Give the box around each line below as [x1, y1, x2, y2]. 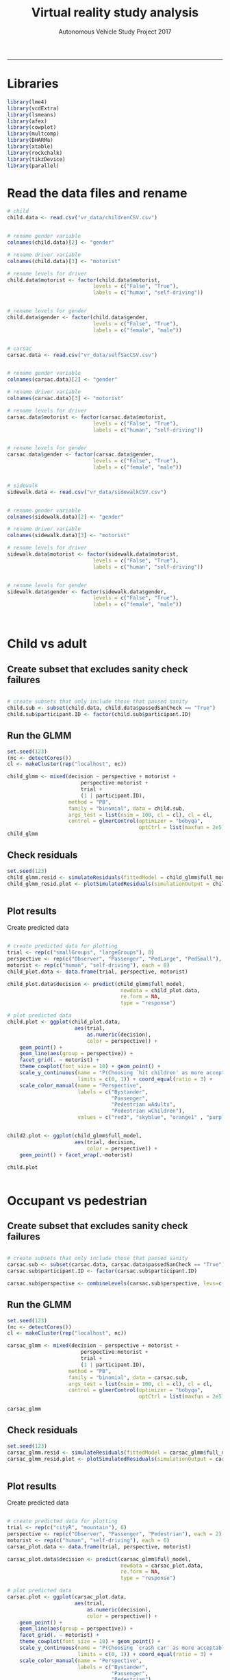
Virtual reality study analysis [31, 5, 199, 21]
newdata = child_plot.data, [120, 987, 201, 994]
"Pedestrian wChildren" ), [111, 1108, 186, 1115]
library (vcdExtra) [7, 105, 60, 112]
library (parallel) [7, 162, 60, 169]
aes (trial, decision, [74, 1139, 136, 1146]
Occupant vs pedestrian [7, 1193, 147, 1209]
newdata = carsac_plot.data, [120, 1562, 204, 1569]
